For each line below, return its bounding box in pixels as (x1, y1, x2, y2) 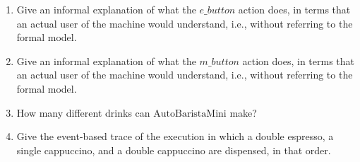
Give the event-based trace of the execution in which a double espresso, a (16, 129, 334, 144)
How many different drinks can (16, 105, 150, 120)
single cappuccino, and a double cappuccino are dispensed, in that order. (16, 142, 331, 157)
